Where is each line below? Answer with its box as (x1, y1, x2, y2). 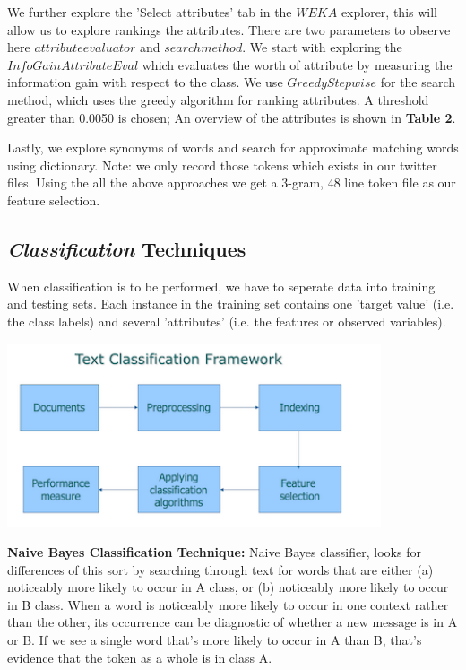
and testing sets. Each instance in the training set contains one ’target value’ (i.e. (7, 294, 454, 313)
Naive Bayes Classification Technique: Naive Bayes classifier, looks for (7, 543, 421, 561)
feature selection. (7, 190, 100, 209)
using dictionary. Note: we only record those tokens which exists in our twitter (7, 155, 437, 174)
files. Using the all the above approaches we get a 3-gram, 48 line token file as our (7, 173, 456, 192)
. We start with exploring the (242, 38, 402, 57)
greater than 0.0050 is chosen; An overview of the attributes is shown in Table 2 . (7, 108, 456, 126)
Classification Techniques (7, 234, 246, 262)
